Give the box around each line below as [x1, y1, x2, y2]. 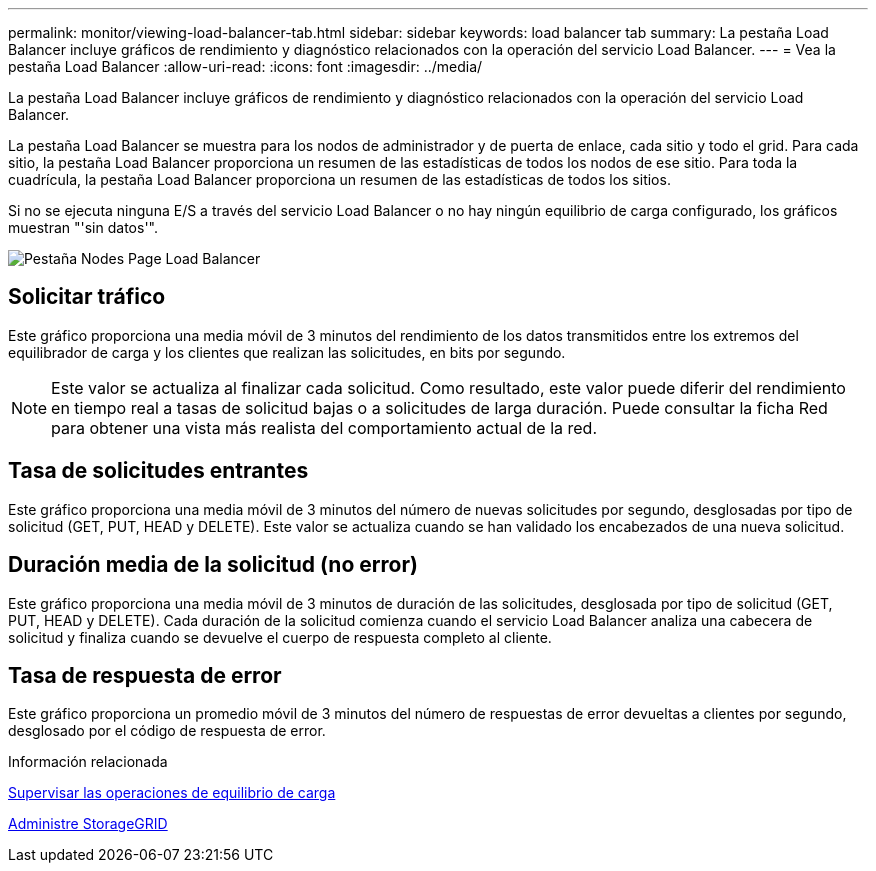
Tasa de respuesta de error [8, 662, 282, 688]
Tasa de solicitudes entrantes [8, 458, 309, 484]
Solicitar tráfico [8, 284, 166, 310]
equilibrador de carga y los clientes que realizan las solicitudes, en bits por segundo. [8, 343, 566, 361]
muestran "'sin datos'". [8, 219, 158, 236]
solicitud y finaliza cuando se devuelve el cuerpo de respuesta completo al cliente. [8, 628, 552, 646]
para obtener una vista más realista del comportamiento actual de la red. [51, 417, 597, 438]
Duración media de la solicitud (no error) [8, 552, 418, 578]
